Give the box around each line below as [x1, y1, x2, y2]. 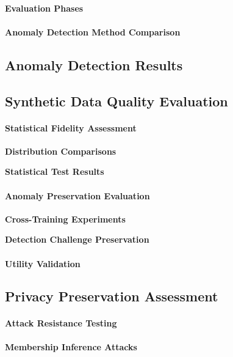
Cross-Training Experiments [5, 212, 126, 225]
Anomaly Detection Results [5, 55, 183, 74]
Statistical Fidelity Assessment [5, 121, 137, 134]
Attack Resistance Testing [5, 317, 117, 329]
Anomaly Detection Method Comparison [5, 25, 181, 38]
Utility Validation [5, 257, 81, 270]
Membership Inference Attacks [5, 340, 137, 353]
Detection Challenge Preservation [5, 233, 149, 246]
